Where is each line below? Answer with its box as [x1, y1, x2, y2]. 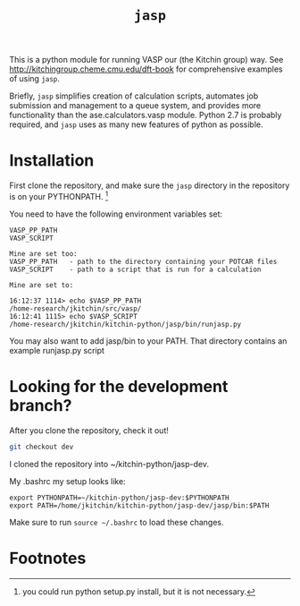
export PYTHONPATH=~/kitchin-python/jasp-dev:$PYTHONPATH [9, 493, 229, 502]
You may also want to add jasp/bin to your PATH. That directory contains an [9, 335, 287, 346]
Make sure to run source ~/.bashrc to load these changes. [9, 516, 224, 527]
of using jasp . [9, 73, 61, 84]
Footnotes [9, 548, 87, 568]
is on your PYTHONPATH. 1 [9, 190, 109, 201]
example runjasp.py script [9, 345, 105, 355]
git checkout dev [9, 442, 74, 451]
